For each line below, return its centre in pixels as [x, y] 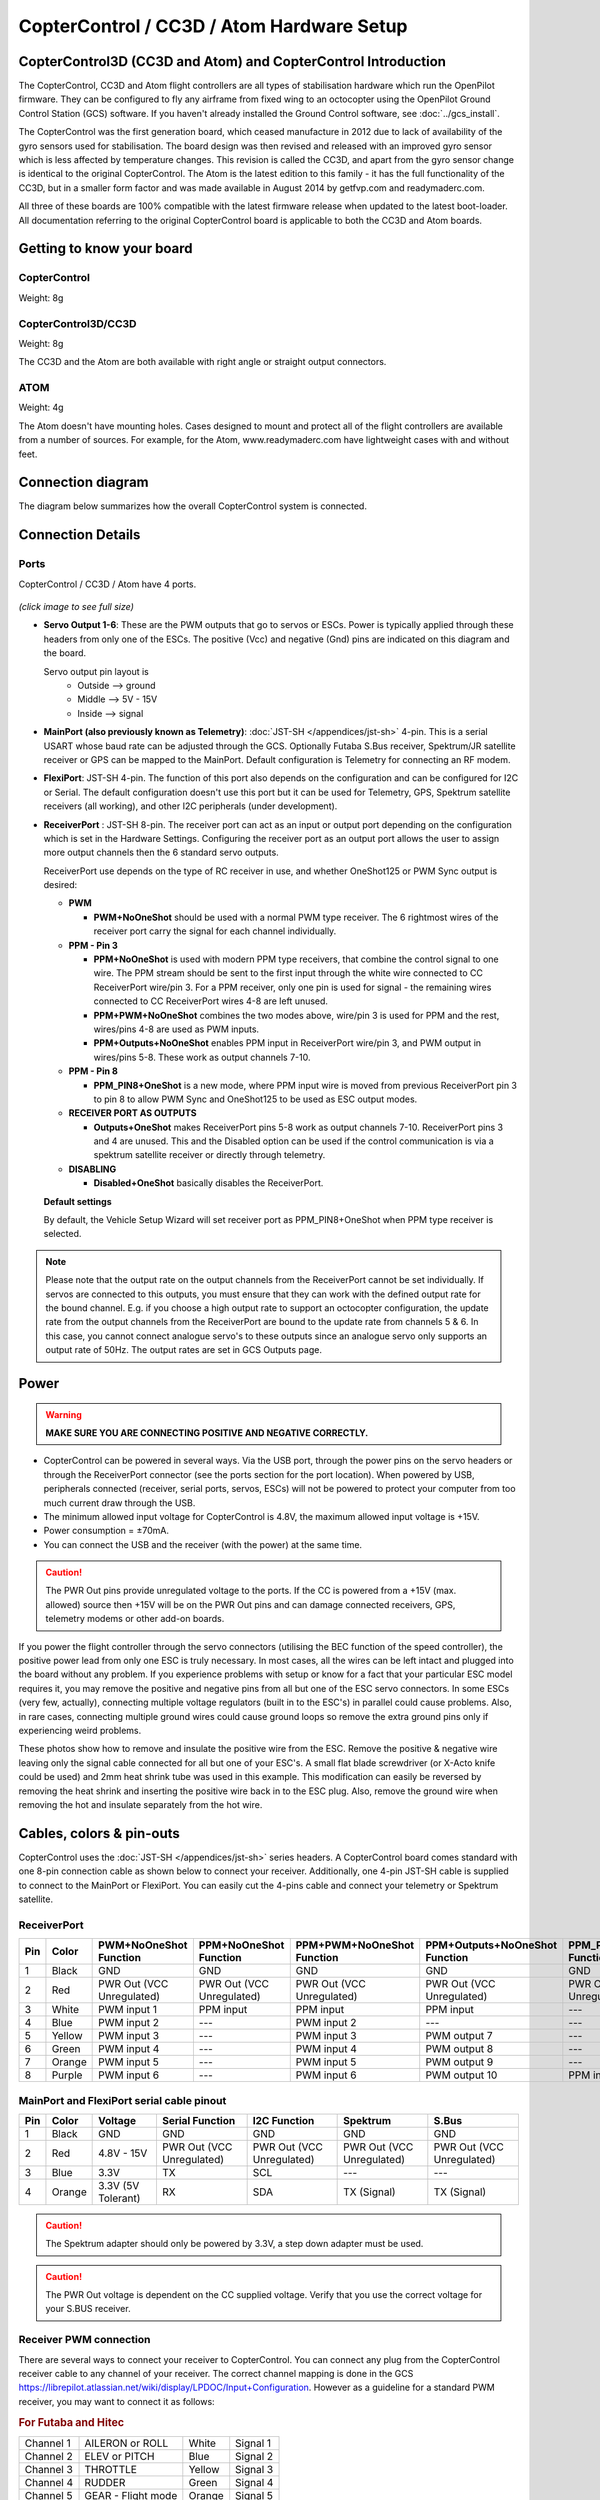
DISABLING [92, 1169]
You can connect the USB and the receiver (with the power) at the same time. [203, 1544]
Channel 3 [49, 2469]
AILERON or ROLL [126, 2443]
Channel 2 [49, 2456]
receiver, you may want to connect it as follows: [116, 2401]
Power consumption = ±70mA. [106, 1531]
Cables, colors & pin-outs [99, 1833]
